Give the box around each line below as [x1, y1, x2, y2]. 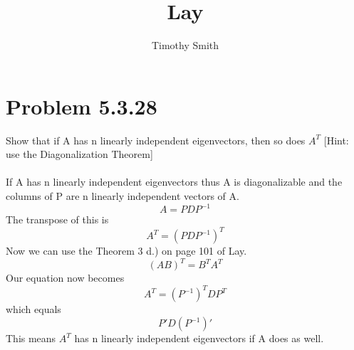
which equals [6, 302, 61, 317]
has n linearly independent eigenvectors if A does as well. [74, 331, 324, 345]
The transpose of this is [6, 212, 109, 227]
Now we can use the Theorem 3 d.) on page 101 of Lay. [6, 243, 247, 258]
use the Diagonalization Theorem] [6, 147, 153, 161]
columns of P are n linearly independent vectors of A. [6, 189, 239, 203]
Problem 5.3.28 [6, 91, 157, 120]
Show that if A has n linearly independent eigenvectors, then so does [6, 132, 306, 147]
